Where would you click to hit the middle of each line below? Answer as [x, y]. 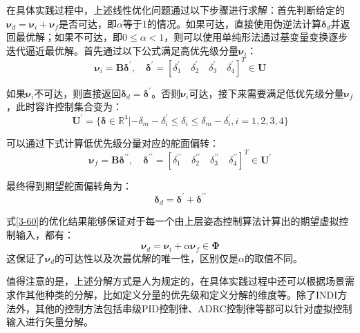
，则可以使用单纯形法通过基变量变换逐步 [256, 37]
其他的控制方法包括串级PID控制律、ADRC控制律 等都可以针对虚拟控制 [193, 308]
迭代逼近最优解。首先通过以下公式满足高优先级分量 [122, 50]
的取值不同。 [274, 258]
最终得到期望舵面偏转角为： [69, 185]
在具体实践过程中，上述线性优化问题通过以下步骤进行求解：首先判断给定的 [176, 10]
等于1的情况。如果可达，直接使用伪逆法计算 [222, 23]
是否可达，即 [87, 23]
